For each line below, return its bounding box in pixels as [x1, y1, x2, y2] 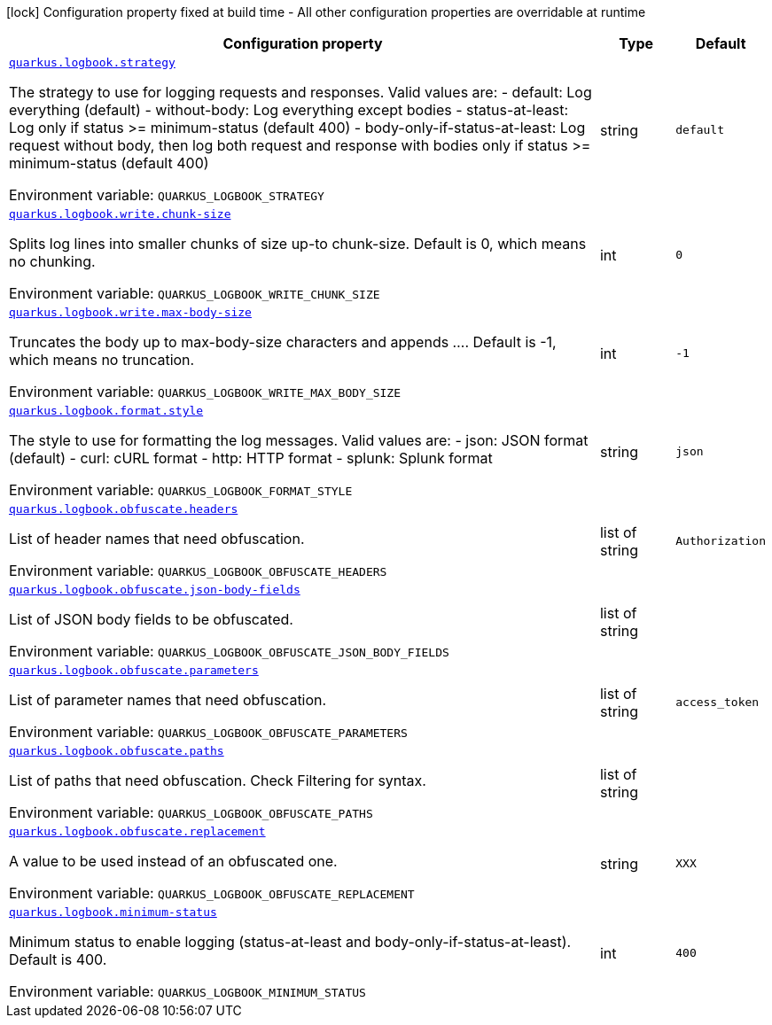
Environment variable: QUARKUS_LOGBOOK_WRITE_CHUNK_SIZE [9, 284, 380, 302]
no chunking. [9, 252, 96, 270]
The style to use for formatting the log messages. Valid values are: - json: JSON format [9, 431, 589, 449]
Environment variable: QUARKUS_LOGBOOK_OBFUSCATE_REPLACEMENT [9, 884, 415, 902]
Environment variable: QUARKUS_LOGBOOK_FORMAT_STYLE [9, 481, 353, 499]
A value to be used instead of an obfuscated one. [9, 852, 338, 870]
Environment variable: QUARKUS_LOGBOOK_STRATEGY [9, 186, 324, 204]
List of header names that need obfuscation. [9, 530, 305, 547]
